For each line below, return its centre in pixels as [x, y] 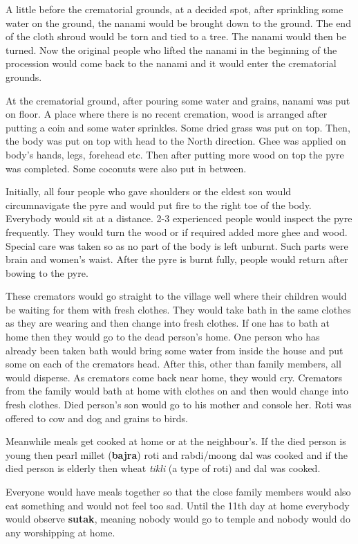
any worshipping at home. [60, 532]
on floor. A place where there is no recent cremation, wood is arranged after [167, 114]
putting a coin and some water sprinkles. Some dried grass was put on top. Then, [178, 127]
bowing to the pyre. [47, 272]
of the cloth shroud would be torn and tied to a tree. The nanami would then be [176, 36]
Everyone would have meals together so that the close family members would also [178, 491]
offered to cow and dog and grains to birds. [97, 418]
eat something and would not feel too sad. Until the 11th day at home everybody [178, 505]
